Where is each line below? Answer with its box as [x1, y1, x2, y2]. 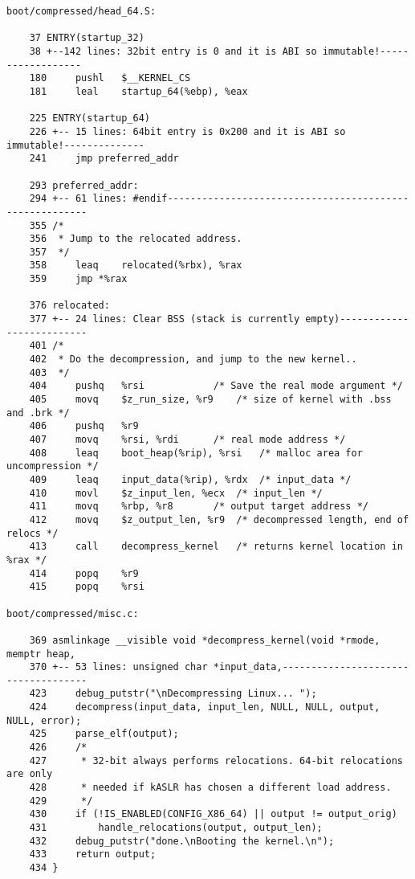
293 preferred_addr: [29, 179, 139, 191]
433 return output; [29, 848, 157, 861]
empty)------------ [305, 313, 409, 325]
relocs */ [6, 527, 59, 539]
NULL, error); [6, 714, 82, 726]
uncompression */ [6, 460, 99, 472]
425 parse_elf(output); [29, 728, 179, 740]
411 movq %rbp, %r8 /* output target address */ [29, 501, 369, 513]
